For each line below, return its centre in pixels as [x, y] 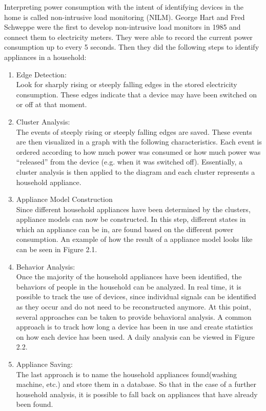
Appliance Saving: [44, 364]
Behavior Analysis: [46, 266]
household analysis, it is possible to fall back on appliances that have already [137, 394]
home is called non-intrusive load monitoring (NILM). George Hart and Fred [125, 17]
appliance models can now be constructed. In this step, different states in [131, 219]
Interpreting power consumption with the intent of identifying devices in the [124, 7]
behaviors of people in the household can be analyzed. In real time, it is [129, 286]
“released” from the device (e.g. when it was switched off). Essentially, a [129, 162]
